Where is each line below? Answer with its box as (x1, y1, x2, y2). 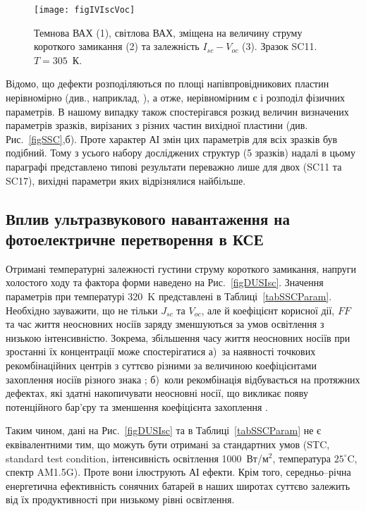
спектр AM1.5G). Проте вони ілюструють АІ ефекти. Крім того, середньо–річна (6, 464, 351, 479)
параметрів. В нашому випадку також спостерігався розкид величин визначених (6, 104, 349, 118)
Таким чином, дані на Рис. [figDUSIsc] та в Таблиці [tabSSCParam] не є (6, 423, 322, 438)
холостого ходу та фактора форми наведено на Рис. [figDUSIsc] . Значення (6, 275, 324, 290)
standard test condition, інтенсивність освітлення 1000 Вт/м (6, 450, 269, 465)
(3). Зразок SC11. (241, 39, 317, 54)
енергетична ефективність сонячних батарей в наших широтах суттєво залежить (6, 478, 350, 493)
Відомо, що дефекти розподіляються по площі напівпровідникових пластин (6, 76, 329, 91)
